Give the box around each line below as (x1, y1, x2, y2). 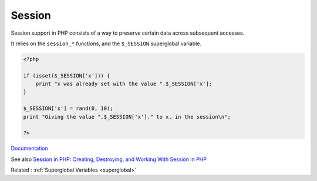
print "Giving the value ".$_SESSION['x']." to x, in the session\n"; (23, 113, 231, 120)
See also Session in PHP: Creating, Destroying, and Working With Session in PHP (11, 156, 207, 163)
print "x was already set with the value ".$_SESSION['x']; (35, 81, 213, 88)
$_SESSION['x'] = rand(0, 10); (23, 105, 114, 112)
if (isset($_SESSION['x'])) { (23, 72, 110, 79)
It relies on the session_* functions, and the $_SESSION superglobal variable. (11, 40, 202, 47)
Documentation (11, 145, 48, 152)
